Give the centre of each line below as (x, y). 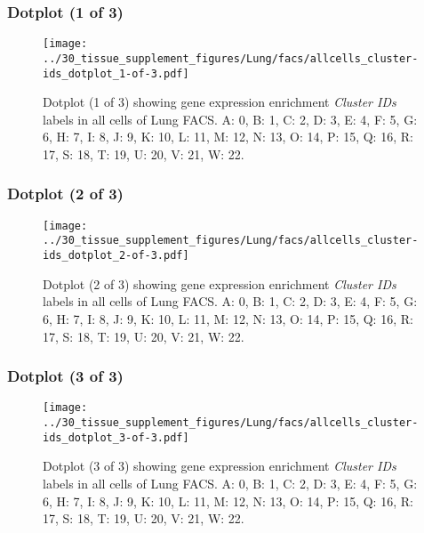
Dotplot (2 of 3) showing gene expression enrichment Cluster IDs (220, 283)
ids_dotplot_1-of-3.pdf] (116, 73)
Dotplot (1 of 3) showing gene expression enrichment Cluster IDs (220, 102)
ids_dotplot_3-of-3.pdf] (116, 437)
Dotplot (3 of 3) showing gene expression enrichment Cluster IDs (220, 466)
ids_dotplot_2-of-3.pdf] (116, 256)
